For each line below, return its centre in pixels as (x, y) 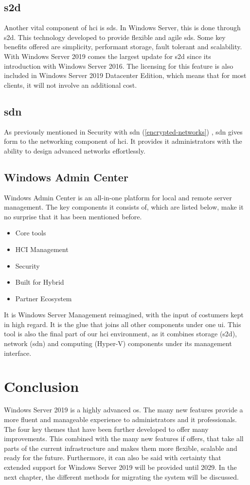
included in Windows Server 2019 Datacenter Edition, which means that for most (125, 75)
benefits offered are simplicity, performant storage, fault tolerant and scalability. (123, 47)
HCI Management (42, 249)
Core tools (31, 233)
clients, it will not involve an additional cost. (71, 85)
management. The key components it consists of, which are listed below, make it (124, 207)
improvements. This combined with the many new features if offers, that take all (124, 438)
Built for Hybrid (40, 282)
